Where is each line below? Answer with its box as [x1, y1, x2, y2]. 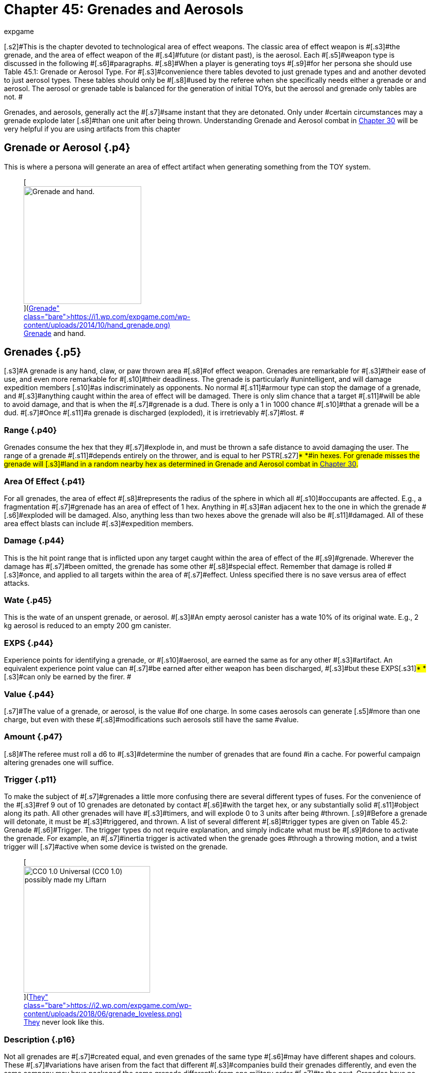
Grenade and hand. [24, 329, 86, 337]
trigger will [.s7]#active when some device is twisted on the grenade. [4, 842, 228, 851]
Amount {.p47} [4, 732, 63, 742]
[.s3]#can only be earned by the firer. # [4, 672, 131, 681]
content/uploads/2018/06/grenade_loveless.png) [24, 1009, 182, 1018]
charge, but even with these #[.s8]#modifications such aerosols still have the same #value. [4, 715, 299, 724]
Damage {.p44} [4, 536, 64, 546]
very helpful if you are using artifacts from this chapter [4, 124, 181, 133]
